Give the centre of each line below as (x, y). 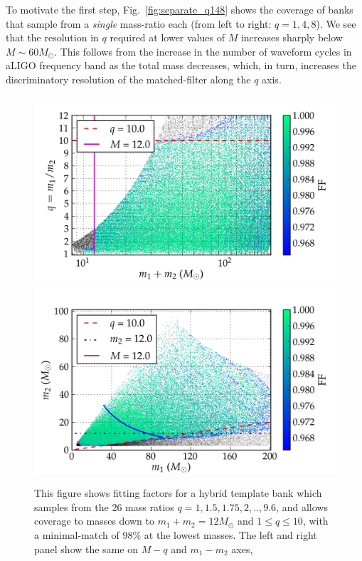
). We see (336, 23)
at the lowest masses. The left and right (230, 534)
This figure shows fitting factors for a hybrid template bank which (178, 493)
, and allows (302, 506)
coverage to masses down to (94, 521)
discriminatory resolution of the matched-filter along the (128, 79)
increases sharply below (292, 37)
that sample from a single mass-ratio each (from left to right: (139, 23)
